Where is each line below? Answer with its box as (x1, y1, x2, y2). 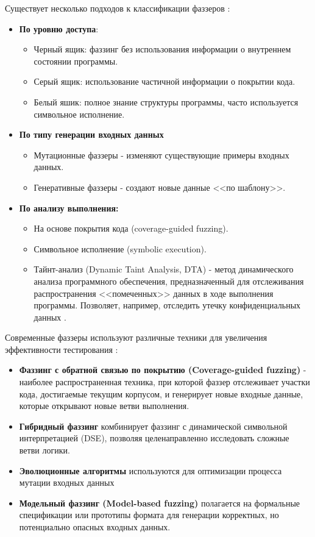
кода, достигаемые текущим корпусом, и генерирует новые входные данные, (19, 387, 303, 400)
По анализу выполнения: (19, 201, 119, 214)
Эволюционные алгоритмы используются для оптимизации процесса (19, 464, 282, 477)
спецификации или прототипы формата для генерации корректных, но (19, 508, 279, 521)
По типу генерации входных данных (19, 128, 164, 141)
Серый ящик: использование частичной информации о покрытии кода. (34, 75, 296, 88)
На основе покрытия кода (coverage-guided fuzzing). (34, 222, 228, 235)
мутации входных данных (19, 476, 115, 489)
